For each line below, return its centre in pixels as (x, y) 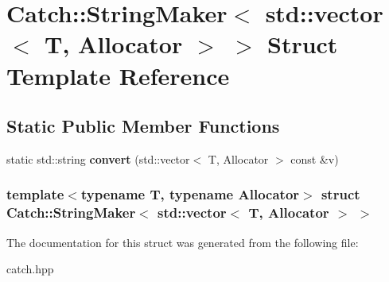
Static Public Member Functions (143, 126)
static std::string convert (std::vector (98, 158)
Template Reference (118, 75)
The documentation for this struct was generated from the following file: (183, 242)
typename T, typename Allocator (190, 194)
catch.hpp (30, 269)
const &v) (315, 158)
